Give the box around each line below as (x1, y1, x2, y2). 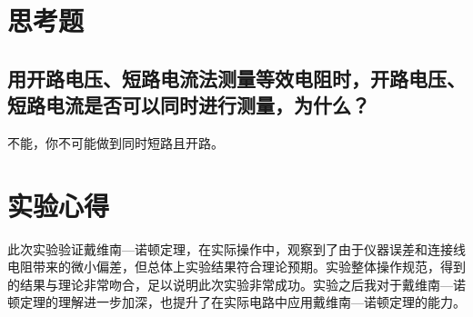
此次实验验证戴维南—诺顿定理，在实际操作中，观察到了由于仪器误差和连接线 (7, 239, 466, 258)
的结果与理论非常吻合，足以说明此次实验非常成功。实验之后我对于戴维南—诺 (7, 274, 466, 293)
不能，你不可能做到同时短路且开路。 (7, 133, 224, 152)
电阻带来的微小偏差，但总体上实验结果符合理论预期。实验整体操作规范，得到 (7, 257, 466, 276)
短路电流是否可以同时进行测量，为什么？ (7, 91, 370, 119)
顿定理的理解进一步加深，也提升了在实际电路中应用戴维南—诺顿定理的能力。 (7, 292, 466, 312)
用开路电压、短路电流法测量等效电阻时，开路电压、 (7, 64, 466, 92)
